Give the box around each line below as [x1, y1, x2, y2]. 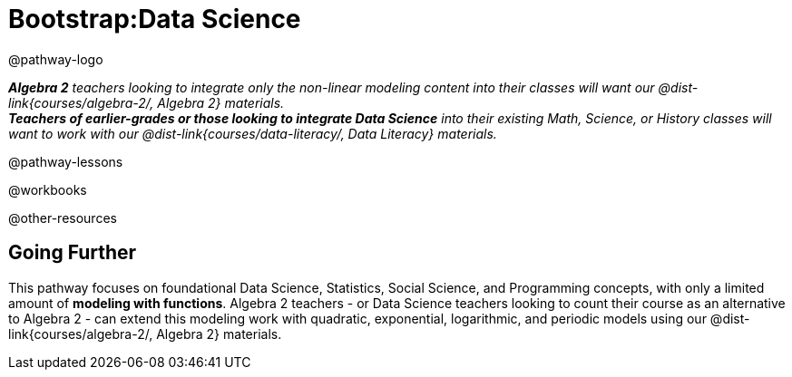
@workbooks [8, 181, 87, 198]
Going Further [8, 241, 137, 265]
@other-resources [8, 209, 117, 226]
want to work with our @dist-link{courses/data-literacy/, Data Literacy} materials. [8, 125, 497, 141]
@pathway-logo [8, 51, 103, 67]
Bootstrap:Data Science [8, 4, 301, 34]
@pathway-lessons [8, 153, 123, 169]
